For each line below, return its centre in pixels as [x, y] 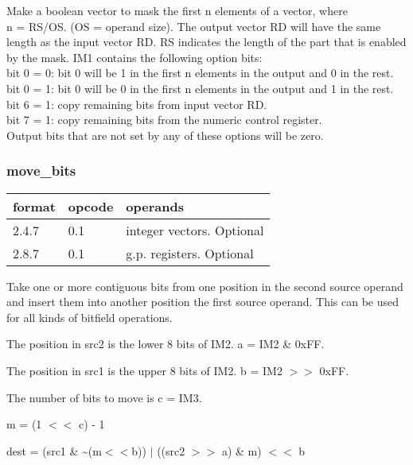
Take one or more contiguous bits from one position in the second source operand [205, 286]
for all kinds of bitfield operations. [90, 317]
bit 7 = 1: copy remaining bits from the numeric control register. [164, 120]
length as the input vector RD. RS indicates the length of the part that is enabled [206, 42]
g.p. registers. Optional [190, 253]
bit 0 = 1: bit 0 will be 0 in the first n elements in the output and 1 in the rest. [200, 88]
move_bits [41, 170]
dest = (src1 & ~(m [54, 450]
